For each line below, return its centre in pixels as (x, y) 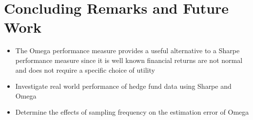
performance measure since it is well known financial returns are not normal (129, 60)
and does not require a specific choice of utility (85, 70)
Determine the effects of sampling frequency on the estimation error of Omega (132, 112)
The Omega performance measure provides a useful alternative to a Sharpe (127, 50)
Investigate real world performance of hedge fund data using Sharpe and (123, 86)
